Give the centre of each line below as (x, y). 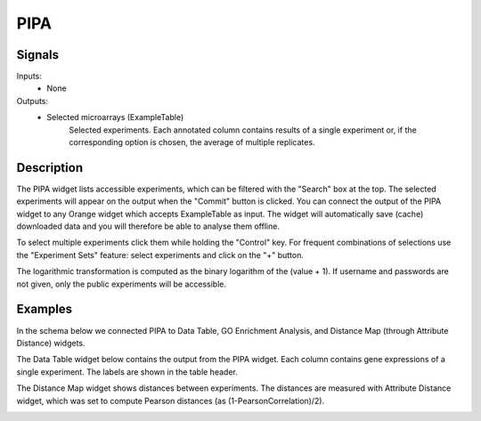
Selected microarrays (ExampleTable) (115, 117)
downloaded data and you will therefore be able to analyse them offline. (148, 226)
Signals (38, 55)
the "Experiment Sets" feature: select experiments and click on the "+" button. (160, 255)
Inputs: (29, 77)
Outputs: (33, 101)
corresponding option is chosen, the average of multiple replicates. (192, 142)
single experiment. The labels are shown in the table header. (127, 372)
